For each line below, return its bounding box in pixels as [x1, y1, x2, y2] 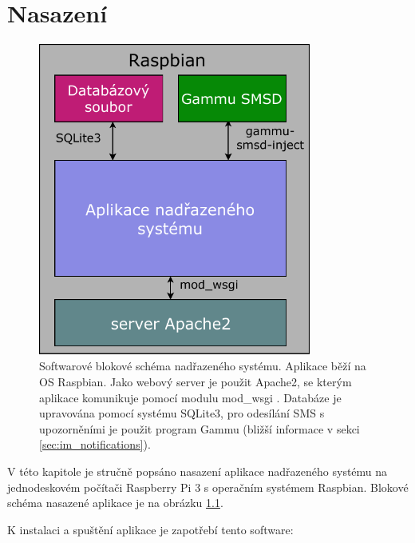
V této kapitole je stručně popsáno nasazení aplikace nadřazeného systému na [7, 462, 388, 479]
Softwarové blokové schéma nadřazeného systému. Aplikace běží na [39, 357, 366, 374]
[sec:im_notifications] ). [39, 436, 151, 453]
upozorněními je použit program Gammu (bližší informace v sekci [39, 420, 360, 437]
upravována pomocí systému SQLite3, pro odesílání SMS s [39, 405, 325, 421]
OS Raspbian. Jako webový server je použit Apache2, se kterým [39, 373, 352, 390]
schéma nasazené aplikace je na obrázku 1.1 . [7, 494, 223, 511]
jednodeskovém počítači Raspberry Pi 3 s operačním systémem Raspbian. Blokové [7, 478, 409, 495]
